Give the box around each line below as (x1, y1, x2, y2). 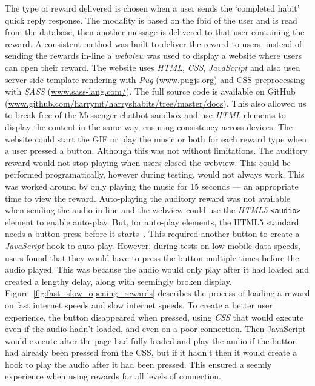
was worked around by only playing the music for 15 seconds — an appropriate (5, 179, 299, 192)
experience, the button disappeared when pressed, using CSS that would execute (5, 310, 304, 323)
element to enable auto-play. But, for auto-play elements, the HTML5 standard (5, 215, 299, 228)
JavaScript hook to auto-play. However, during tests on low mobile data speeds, (5, 239, 300, 251)
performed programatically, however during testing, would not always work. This (5, 168, 305, 181)
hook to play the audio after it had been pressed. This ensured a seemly (5, 358, 272, 370)
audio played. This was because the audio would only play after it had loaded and (5, 263, 309, 276)
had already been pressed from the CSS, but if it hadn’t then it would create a (5, 346, 297, 359)
